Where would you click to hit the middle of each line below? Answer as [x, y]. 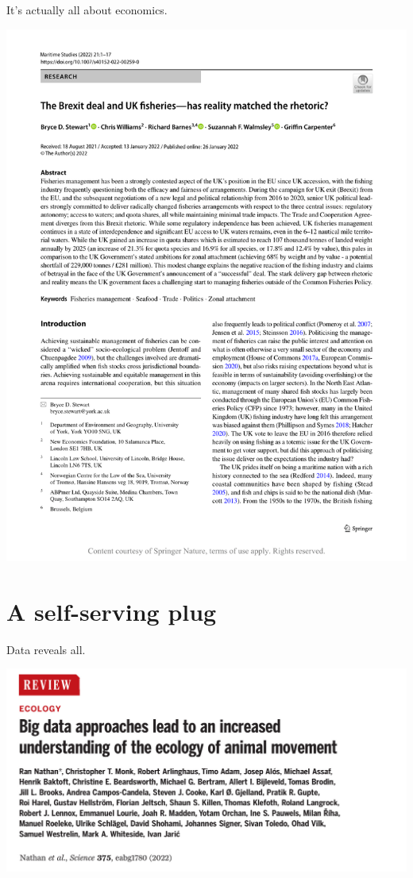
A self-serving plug [112, 611]
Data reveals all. [46, 649]
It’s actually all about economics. [87, 10]
